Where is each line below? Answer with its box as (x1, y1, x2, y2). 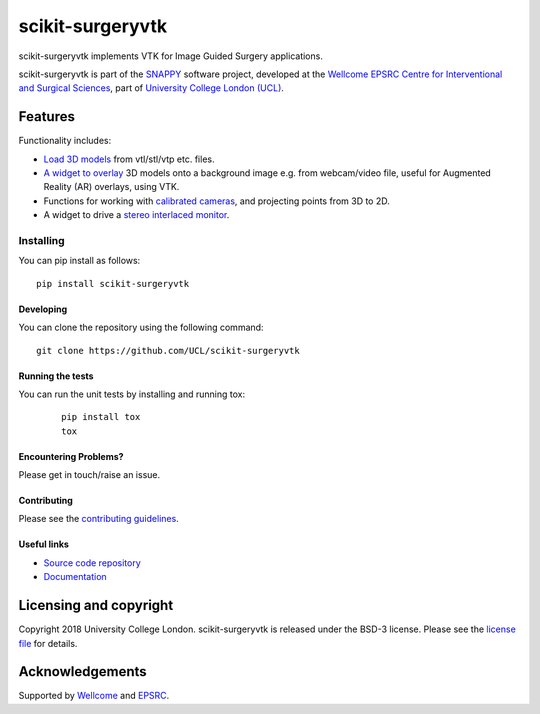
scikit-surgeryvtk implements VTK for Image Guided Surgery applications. (18, 50, 324, 62)
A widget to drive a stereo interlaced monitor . (43, 209, 230, 221)
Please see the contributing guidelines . (18, 513, 179, 525)
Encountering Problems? (18, 450, 124, 462)
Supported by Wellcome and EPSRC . (18, 690, 170, 702)
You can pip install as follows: (18, 255, 141, 267)
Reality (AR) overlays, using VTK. (43, 181, 180, 193)
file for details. (18, 637, 78, 649)
